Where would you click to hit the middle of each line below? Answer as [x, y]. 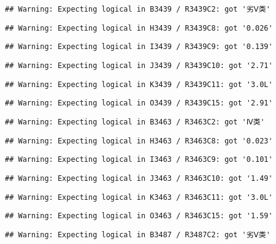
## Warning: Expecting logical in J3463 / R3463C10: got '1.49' [139, 178]
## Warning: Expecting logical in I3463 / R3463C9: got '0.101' [139, 160]
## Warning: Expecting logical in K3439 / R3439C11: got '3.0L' [139, 84]
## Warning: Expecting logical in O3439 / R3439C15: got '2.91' [139, 103]
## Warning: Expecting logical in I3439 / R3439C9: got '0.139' [139, 47]
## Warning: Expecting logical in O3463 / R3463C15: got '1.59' [139, 216]
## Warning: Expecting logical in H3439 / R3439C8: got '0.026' [139, 28]
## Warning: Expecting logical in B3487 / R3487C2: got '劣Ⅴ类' [138, 234]
